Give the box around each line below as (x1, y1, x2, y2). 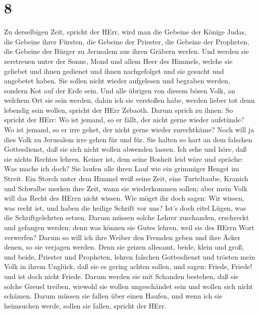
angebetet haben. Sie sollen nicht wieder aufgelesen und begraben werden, (4, 75, 230, 86)
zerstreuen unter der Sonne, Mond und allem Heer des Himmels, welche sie (4, 55, 233, 66)
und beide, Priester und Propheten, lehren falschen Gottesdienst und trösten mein (4, 251, 256, 262)
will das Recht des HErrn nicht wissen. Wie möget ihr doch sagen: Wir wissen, (4, 193, 245, 203)
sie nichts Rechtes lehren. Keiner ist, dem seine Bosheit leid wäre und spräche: (4, 153, 243, 164)
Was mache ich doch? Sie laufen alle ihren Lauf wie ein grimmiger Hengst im (4, 163, 239, 174)
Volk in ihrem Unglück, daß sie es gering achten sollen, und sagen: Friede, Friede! (4, 261, 253, 272)
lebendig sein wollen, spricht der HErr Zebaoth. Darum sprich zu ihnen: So (4, 104, 233, 115)
